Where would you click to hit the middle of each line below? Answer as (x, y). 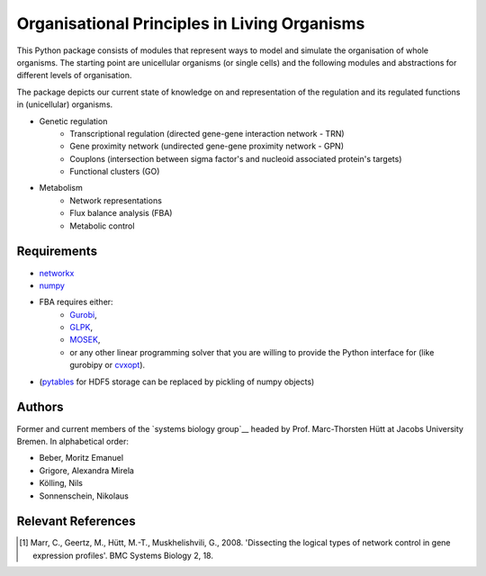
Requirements (57, 252)
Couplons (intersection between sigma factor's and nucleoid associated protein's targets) (236, 158)
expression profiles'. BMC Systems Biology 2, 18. (123, 555)
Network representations (116, 200)
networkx (57, 273)
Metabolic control (102, 226)
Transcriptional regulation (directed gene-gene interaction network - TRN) (207, 133)
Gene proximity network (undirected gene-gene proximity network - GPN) (207, 146)
